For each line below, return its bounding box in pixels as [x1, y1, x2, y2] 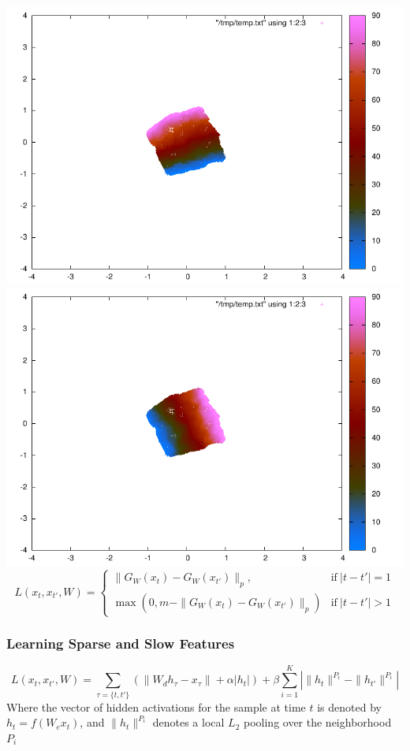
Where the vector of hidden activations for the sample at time [6, 698, 306, 715]
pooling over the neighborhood [243, 714, 392, 731]
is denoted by [317, 698, 382, 715]
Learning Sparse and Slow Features [6, 634, 235, 653]
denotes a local [152, 714, 225, 731]
